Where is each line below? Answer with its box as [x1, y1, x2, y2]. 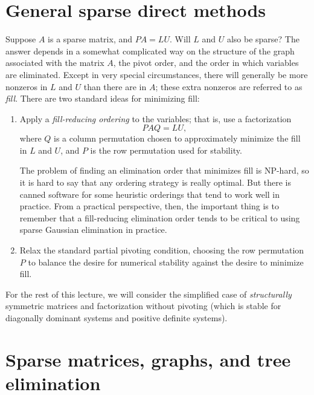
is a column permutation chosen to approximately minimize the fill [54, 132, 301, 145]
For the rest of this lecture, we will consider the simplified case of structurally [5, 287, 292, 300]
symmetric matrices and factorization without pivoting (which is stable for [5, 299, 281, 312]
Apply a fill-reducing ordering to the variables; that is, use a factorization [19, 112, 292, 125]
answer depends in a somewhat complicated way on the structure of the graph [5, 44, 295, 57]
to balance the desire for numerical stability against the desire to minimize [28, 255, 304, 268]
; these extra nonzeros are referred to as [155, 80, 303, 93]
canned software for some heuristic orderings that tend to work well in [19, 188, 280, 200]
